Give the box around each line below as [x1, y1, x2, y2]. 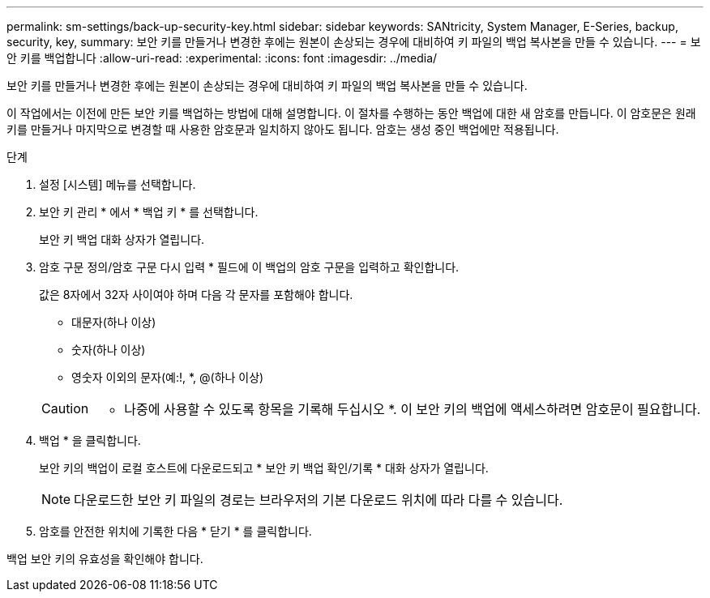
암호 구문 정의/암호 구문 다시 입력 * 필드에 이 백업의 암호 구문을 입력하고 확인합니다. [39, 260, 460, 274]
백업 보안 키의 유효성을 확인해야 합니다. [6, 552, 203, 566]
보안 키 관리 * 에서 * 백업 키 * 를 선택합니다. [39, 205, 259, 219]
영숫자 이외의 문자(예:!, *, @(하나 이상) [71, 370, 264, 384]
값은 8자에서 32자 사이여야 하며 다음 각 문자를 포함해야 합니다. [39, 288, 353, 301]
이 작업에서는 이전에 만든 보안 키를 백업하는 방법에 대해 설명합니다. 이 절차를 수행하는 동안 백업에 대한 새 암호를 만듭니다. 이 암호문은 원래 [6, 106, 696, 120]
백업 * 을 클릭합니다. [39, 434, 141, 447]
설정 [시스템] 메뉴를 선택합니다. [39, 177, 196, 191]
